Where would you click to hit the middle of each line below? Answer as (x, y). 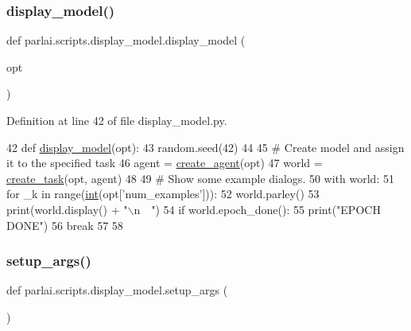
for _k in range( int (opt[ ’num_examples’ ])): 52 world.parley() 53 (163, 194)
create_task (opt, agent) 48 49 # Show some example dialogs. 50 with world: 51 (200, 178)
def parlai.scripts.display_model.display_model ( (126, 40)
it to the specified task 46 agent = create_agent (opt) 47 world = (165, 163)
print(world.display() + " (67, 209)
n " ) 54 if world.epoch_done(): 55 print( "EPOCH (257, 209)
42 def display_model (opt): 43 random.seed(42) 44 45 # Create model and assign (205, 147)
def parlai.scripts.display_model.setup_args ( (117, 290)
